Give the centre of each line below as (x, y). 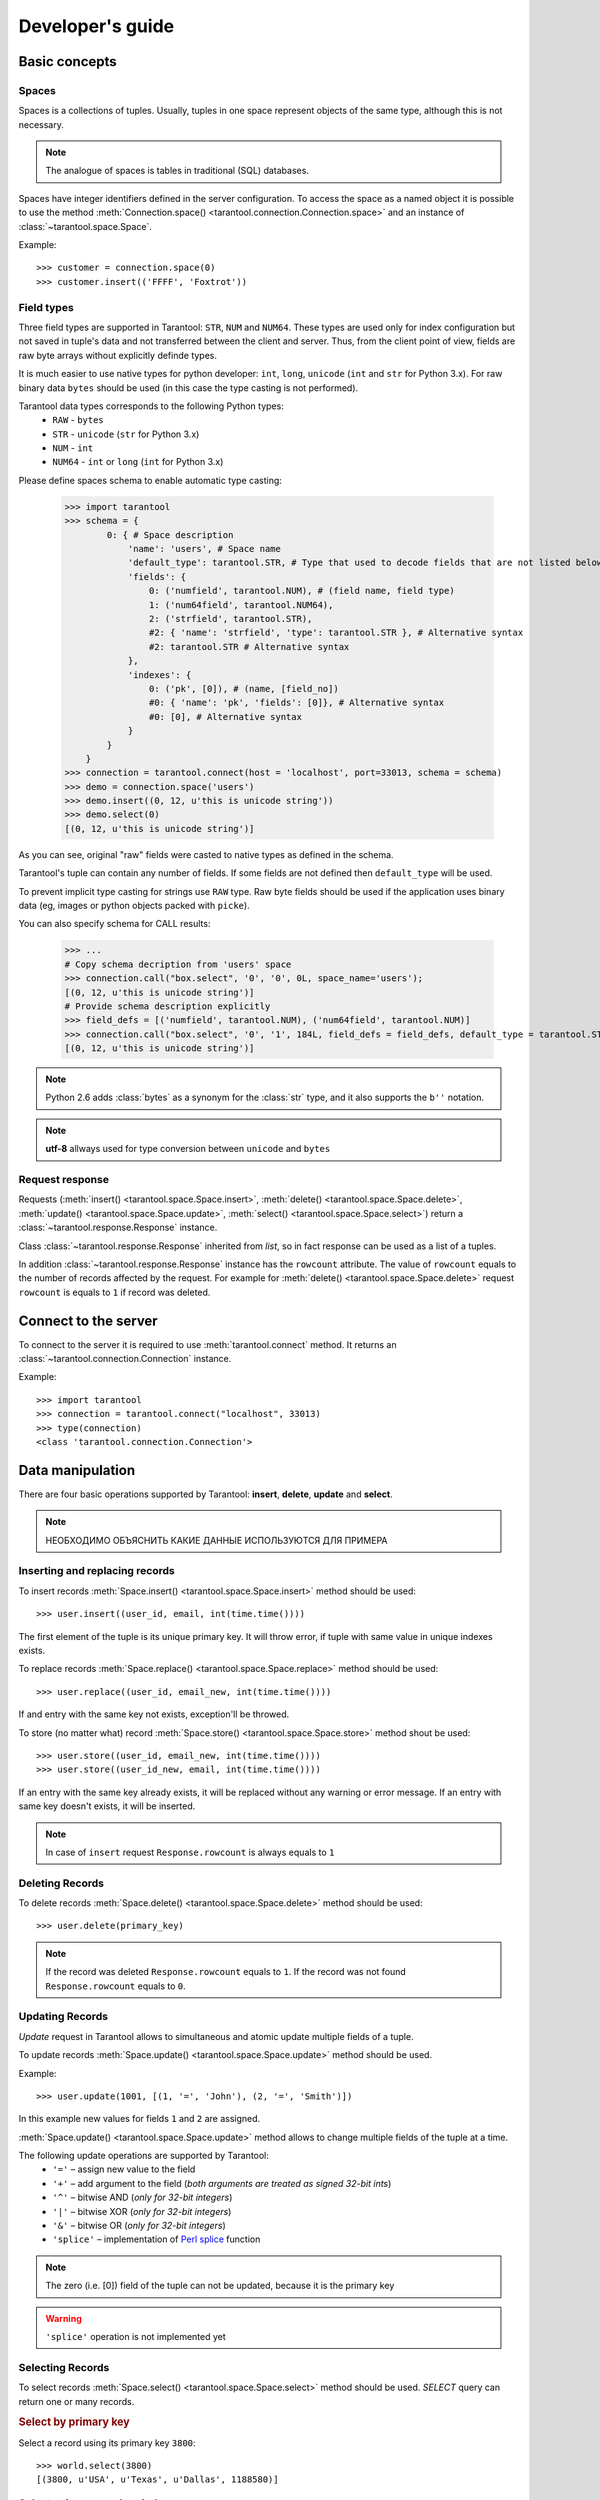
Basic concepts (67, 61)
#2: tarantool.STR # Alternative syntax (249, 646)
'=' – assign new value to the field (124, 2169)
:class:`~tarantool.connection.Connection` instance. (125, 1359)
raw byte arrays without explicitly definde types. (118, 355)
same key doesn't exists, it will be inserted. (107, 1806)
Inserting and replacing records (96, 1571)
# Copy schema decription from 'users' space (178, 964)
